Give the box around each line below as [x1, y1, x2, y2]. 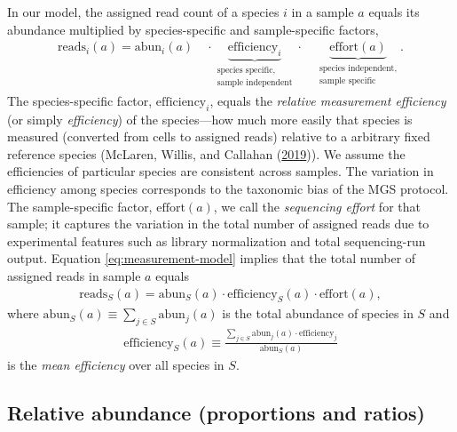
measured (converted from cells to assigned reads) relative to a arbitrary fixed [7, 127, 430, 146]
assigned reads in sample [7, 267, 141, 285]
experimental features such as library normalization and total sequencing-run [7, 231, 426, 250]
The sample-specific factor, [7, 196, 153, 215]
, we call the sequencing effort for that [213, 196, 421, 215]
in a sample [291, 3, 354, 20]
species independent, [319, 64, 398, 74]
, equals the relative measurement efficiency [209, 91, 446, 109]
